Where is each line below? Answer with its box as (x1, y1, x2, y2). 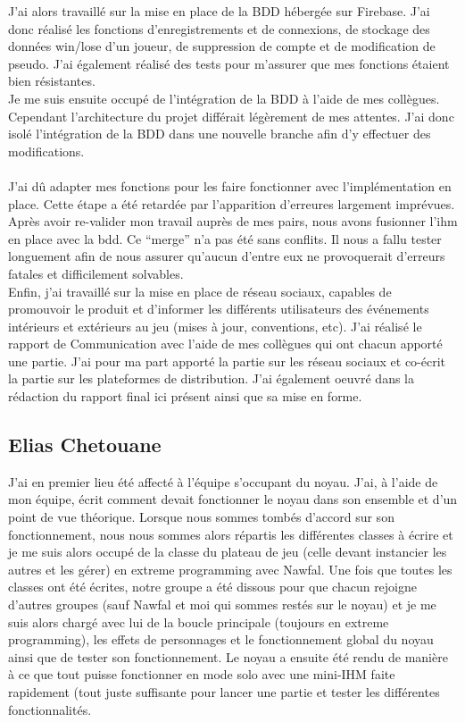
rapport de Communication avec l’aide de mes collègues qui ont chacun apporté (8, 334, 443, 353)
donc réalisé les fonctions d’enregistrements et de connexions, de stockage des (8, 19, 430, 38)
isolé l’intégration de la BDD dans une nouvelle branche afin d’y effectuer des (8, 124, 431, 143)
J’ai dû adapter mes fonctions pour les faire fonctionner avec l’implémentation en (8, 176, 452, 195)
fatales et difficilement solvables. (8, 264, 184, 282)
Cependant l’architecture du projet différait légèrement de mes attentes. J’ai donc (8, 106, 454, 125)
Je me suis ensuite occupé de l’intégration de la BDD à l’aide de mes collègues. (8, 88, 440, 107)
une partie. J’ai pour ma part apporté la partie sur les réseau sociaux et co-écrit (8, 351, 446, 370)
